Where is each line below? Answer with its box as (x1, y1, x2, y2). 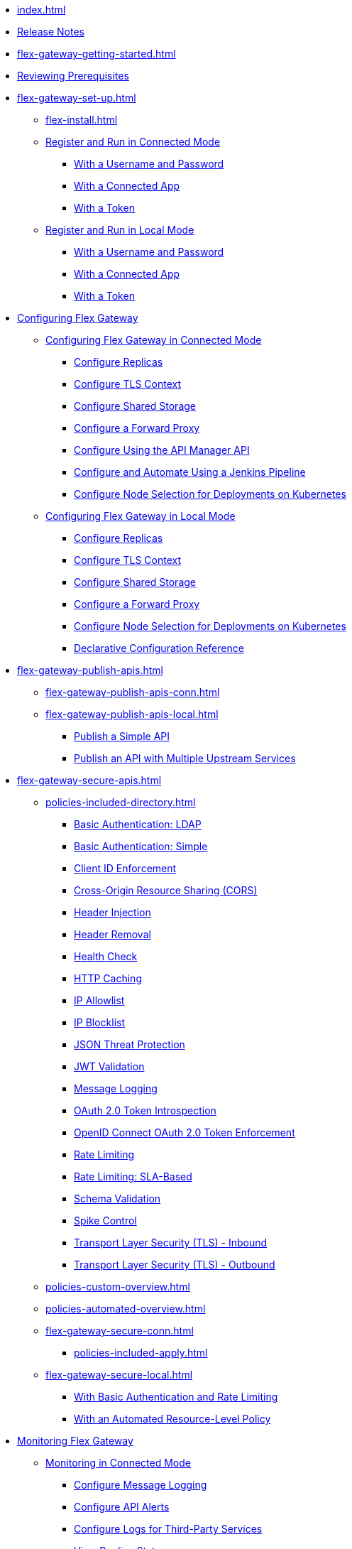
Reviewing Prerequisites (17, 70, 129, 82)
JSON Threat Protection (74, 1038, 185, 1050)
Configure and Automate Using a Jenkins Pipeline (74, 466, 306, 478)
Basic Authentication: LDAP (74, 818, 202, 830)
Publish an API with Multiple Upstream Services (74, 752, 296, 764)
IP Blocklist (74, 1016, 126, 1028)
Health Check (74, 950, 138, 962)
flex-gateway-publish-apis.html (17, 664, 163, 676)
